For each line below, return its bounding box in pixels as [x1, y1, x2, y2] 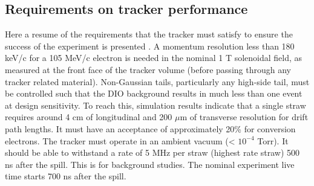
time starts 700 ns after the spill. [5, 170, 126, 182]
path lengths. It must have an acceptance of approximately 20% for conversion [5, 122, 296, 135]
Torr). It [257, 134, 289, 147]
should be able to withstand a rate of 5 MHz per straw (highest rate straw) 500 [5, 146, 300, 159]
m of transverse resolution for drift [180, 111, 309, 123]
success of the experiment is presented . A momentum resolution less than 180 [5, 39, 295, 52]
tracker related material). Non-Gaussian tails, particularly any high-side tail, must [5, 75, 310, 88]
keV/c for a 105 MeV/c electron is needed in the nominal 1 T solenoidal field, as [5, 51, 303, 64]
